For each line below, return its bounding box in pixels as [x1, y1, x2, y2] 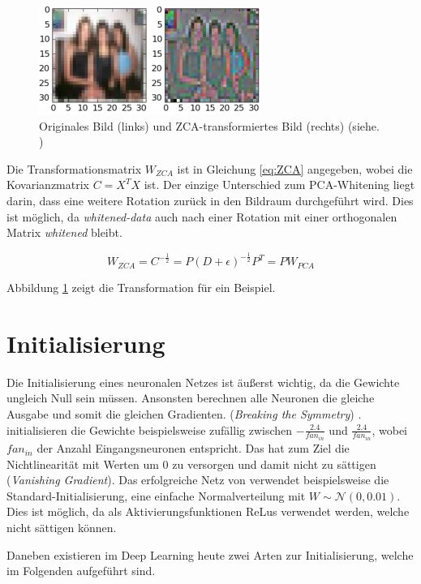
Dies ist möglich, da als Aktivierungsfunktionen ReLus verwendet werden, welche [6, 503, 410, 520]
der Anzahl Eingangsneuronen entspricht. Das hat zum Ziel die [37, 440, 350, 457]
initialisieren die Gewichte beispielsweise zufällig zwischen [6, 421, 293, 438]
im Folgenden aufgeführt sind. [6, 562, 156, 579]
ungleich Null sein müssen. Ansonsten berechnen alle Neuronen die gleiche [6, 389, 375, 406]
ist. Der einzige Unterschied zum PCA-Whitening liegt [144, 176, 415, 193]
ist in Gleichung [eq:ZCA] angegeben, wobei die [177, 160, 413, 177]
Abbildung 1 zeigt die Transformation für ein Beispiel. [6, 279, 276, 296]
